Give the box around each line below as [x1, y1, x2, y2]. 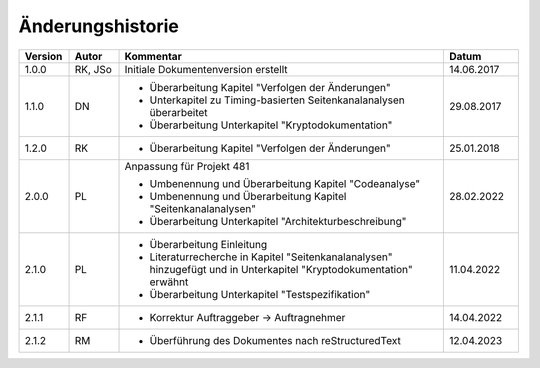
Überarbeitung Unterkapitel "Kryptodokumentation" [149, 118, 393, 132]
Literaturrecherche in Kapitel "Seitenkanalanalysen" [149, 250, 393, 264]
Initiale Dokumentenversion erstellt [124, 62, 289, 76]
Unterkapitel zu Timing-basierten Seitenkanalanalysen [149, 93, 405, 107]
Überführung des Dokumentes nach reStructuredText [149, 333, 402, 347]
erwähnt [149, 275, 189, 289]
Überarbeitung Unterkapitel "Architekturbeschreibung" [149, 214, 407, 228]
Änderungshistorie [18, 15, 179, 37]
